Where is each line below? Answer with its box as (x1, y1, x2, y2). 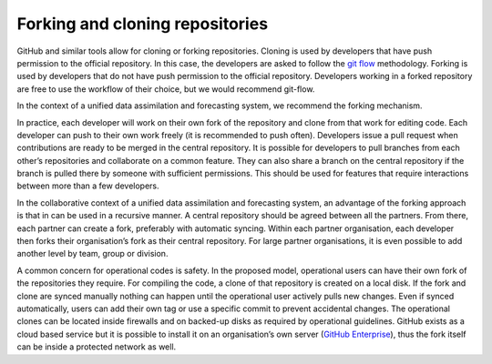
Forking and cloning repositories (16, 14, 269, 34)
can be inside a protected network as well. (16, 341, 177, 352)
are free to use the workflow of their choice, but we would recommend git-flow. (16, 83, 315, 95)
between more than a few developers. (16, 180, 159, 191)
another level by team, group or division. (16, 248, 169, 259)
